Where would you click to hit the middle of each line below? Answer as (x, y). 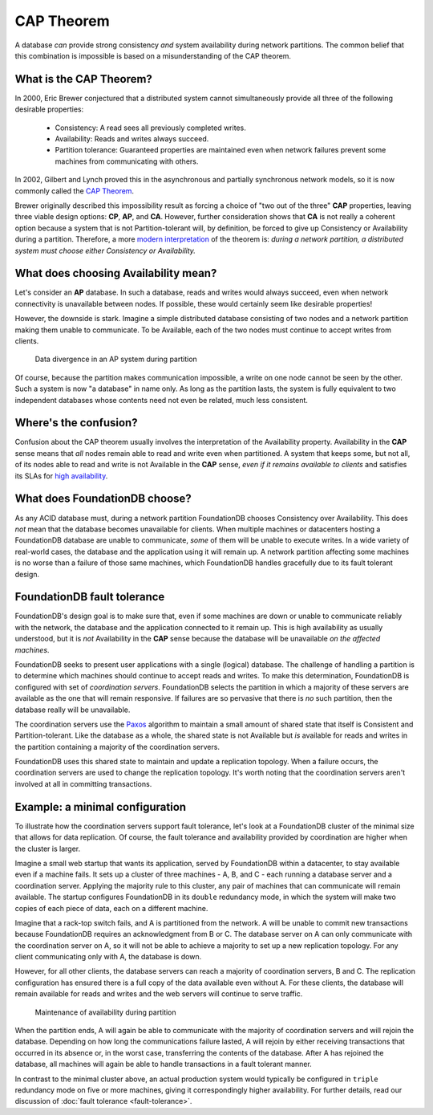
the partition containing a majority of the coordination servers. (117, 747)
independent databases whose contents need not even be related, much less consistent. (162, 400)
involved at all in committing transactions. (83, 783)
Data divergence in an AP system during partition (116, 359)
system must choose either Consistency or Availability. (105, 250)
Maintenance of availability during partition (105, 1012)
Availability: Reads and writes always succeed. (132, 139)
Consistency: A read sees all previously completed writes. (150, 128)
